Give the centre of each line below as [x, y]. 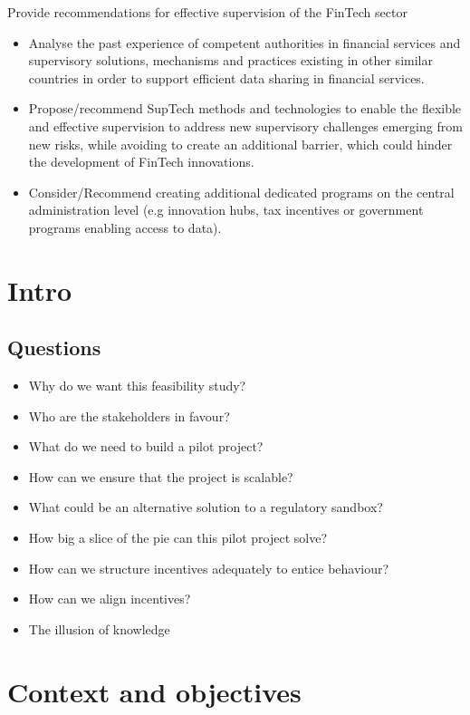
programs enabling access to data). [125, 227]
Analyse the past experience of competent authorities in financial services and [245, 42]
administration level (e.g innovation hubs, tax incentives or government [226, 210]
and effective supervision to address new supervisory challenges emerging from [245, 126]
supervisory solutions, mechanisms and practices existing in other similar [230, 60]
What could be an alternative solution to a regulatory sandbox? [206, 507]
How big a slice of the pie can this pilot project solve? [178, 538]
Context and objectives [154, 691]
